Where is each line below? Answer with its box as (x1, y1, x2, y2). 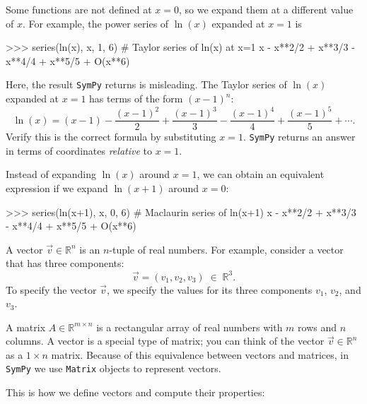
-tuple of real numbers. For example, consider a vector (109, 242, 344, 256)
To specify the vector (6, 282, 97, 297)
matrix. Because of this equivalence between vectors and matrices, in (51, 347, 349, 362)
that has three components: (6, 256, 124, 271)
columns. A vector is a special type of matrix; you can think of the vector (6, 333, 325, 348)
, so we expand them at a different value (178, 2, 354, 16)
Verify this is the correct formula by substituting (6, 129, 216, 144)
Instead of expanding (6, 167, 97, 182)
